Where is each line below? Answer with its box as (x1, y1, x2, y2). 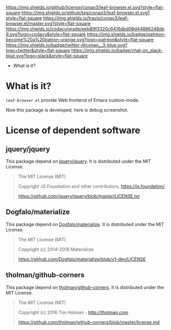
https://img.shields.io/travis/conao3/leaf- (43, 15, 129, 21)
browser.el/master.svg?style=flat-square (6, 20, 91, 26)
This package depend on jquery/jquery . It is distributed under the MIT (6, 158, 151, 164)
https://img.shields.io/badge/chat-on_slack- (71, 48, 163, 53)
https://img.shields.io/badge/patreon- (86, 31, 166, 37)
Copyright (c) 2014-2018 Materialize (18, 246, 94, 252)
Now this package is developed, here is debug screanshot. (6, 106, 129, 113)
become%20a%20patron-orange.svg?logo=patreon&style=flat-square (6, 36, 154, 43)
